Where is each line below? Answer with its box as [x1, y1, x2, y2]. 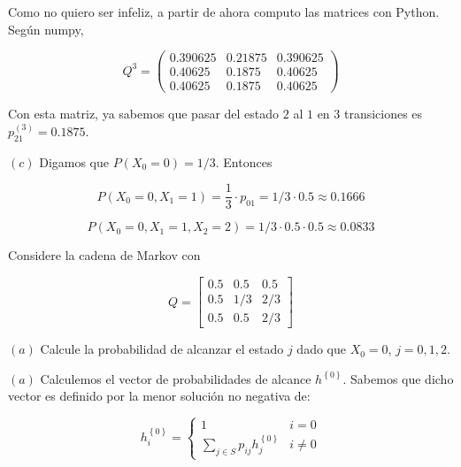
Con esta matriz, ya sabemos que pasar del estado [8, 104, 280, 123]
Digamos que [39, 152, 110, 171]
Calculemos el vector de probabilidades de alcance [40, 369, 311, 387]
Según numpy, [8, 19, 84, 38]
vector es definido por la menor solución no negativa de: [8, 387, 311, 405]
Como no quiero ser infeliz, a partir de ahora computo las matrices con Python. [8, 3, 440, 20]
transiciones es [343, 104, 423, 123]
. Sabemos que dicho [342, 369, 454, 387]
